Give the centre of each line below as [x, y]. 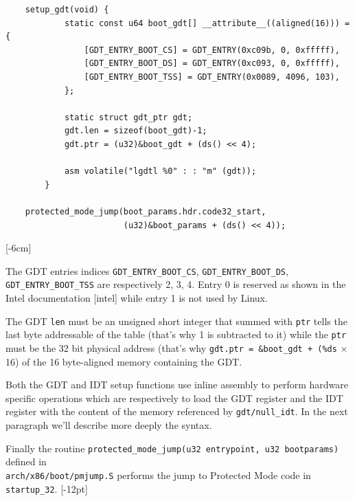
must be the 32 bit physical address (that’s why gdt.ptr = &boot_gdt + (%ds [171, 347]
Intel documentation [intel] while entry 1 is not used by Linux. [137, 298]
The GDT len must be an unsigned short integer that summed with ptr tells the [176, 321]
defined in [26, 461]
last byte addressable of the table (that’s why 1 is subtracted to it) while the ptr [176, 334]
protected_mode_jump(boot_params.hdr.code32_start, [146, 211]
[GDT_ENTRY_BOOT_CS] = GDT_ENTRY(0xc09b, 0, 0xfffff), [212, 50]
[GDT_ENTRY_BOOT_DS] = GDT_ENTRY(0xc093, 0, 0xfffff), [212, 64]
